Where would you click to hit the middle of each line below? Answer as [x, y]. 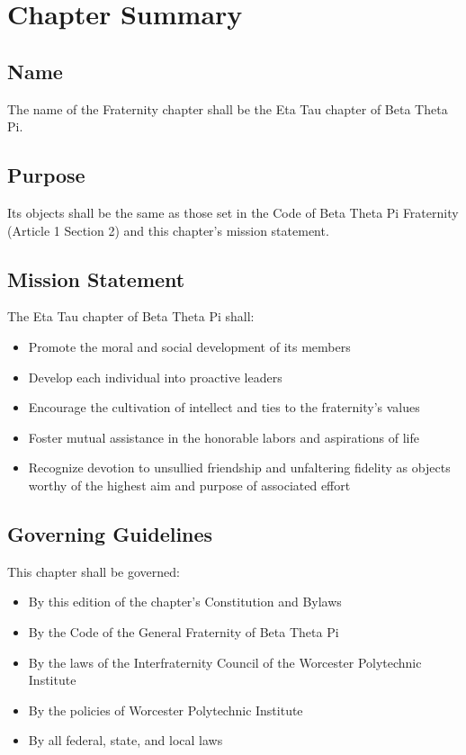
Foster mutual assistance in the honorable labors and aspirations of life [224, 437]
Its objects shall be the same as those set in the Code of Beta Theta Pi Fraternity [233, 212]
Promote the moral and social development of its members [189, 346]
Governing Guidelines [110, 533]
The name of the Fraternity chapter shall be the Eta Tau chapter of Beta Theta [228, 108]
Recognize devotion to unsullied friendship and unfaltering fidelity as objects [239, 467]
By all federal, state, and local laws [125, 740]
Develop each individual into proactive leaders [155, 377]
